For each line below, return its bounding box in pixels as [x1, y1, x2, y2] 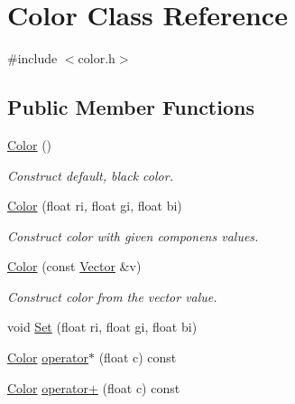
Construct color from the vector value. [7, 287, 217, 305]
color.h [78, 49, 115, 68]
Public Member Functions [7, 93, 254, 121]
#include [7, 49, 58, 68]
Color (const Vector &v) [7, 257, 142, 276]
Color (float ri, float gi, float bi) [7, 196, 182, 215]
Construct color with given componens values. [7, 226, 259, 245]
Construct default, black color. [7, 165, 173, 184]
